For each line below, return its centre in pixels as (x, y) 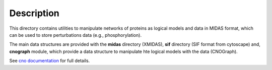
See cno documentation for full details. (50, 61)
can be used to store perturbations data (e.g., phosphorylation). (76, 35)
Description (35, 13)
